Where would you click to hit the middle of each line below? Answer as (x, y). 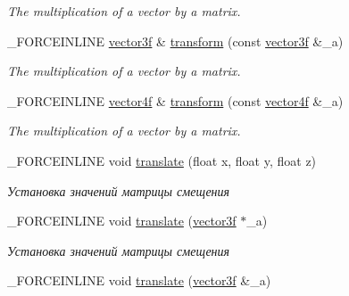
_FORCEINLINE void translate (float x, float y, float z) (162, 160)
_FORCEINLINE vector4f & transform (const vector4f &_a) (175, 100)
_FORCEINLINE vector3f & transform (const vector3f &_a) (175, 41)
